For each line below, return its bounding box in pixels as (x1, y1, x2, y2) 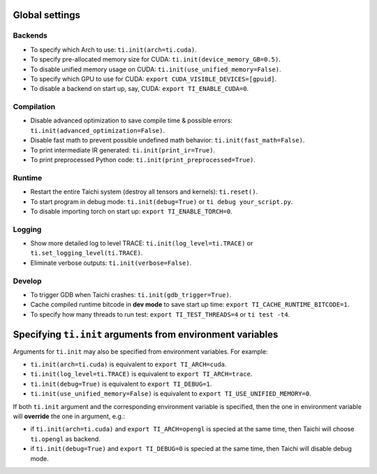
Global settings (13, 9, 80, 21)
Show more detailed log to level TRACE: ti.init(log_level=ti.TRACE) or (30, 239, 253, 247)
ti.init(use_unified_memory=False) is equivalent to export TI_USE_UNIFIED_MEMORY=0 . (30, 389, 311, 398)
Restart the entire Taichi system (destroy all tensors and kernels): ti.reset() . (30, 187, 258, 196)
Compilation (13, 102, 56, 112)
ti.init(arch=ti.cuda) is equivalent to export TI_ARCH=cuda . (30, 360, 227, 368)
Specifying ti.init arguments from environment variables (13, 329, 279, 340)
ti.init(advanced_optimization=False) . (30, 126, 165, 134)
